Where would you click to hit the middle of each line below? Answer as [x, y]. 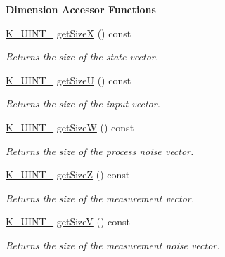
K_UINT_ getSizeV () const [68, 222]
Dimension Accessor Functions [81, 9]
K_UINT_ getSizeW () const [70, 127]
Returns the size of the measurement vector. [100, 198]
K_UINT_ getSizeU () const [69, 80]
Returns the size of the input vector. [83, 104]
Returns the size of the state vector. [82, 57]
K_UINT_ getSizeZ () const [68, 174]
